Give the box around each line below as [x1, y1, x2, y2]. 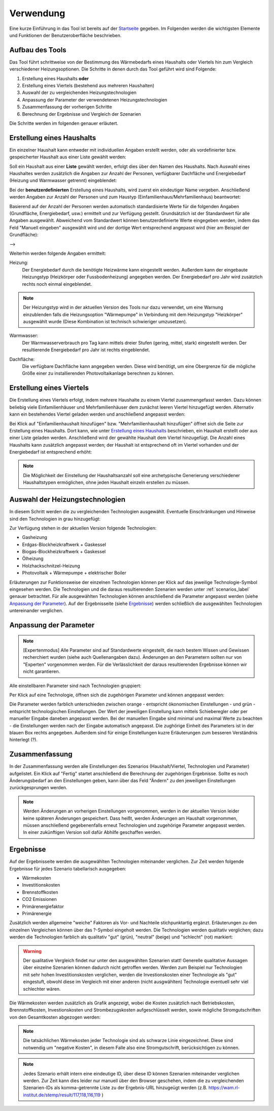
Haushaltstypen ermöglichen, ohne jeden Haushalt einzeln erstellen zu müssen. [23, 480, 190, 486]
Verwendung [9, 8, 65, 19]
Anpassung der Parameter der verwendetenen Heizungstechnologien [22, 96, 167, 103]
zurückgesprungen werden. [9, 785, 67, 791]
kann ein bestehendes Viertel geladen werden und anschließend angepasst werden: [9, 411, 185, 417]
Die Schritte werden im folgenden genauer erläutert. [9, 120, 119, 126]
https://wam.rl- [208, 1085, 241, 1091]
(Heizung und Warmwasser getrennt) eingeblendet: [9, 178, 117, 184]
